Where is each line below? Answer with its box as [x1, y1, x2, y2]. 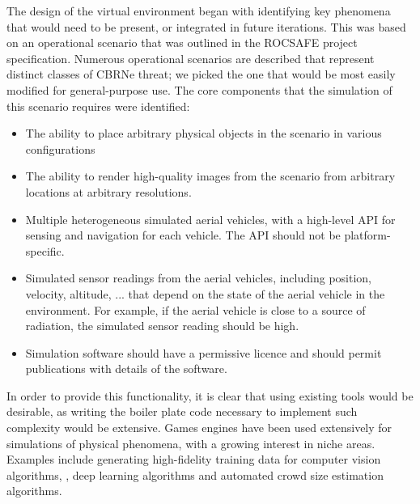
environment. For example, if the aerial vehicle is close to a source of [25, 301, 366, 318]
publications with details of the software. [25, 360, 227, 377]
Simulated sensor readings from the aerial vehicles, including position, [25, 269, 371, 286]
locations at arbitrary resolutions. [25, 183, 192, 200]
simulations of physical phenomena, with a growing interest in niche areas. [6, 434, 375, 451]
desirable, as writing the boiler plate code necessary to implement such [6, 403, 358, 420]
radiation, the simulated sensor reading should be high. [25, 317, 299, 334]
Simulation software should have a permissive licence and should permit [25, 344, 382, 361]
